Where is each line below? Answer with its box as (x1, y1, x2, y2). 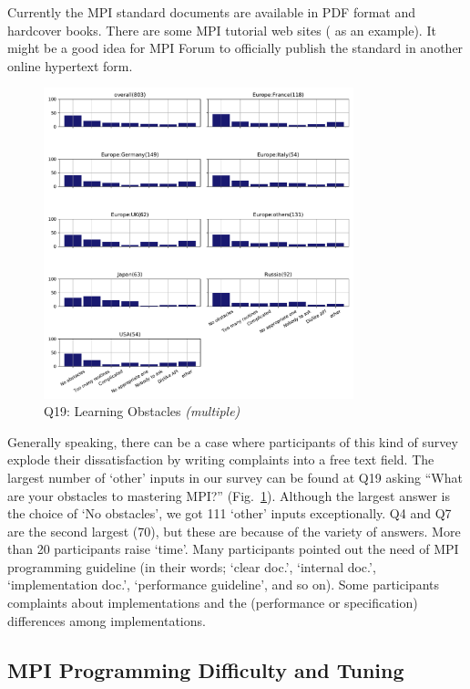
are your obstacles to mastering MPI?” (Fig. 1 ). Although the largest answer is (7, 485, 450, 505)
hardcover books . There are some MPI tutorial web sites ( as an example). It (7, 20, 436, 39)
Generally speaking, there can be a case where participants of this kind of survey (7, 432, 458, 451)
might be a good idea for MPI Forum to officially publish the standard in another (7, 38, 464, 57)
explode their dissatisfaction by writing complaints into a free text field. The (7, 450, 434, 469)
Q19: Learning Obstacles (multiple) (44, 402, 240, 421)
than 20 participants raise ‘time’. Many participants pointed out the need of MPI (7, 539, 459, 559)
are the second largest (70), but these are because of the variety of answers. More (7, 521, 461, 540)
